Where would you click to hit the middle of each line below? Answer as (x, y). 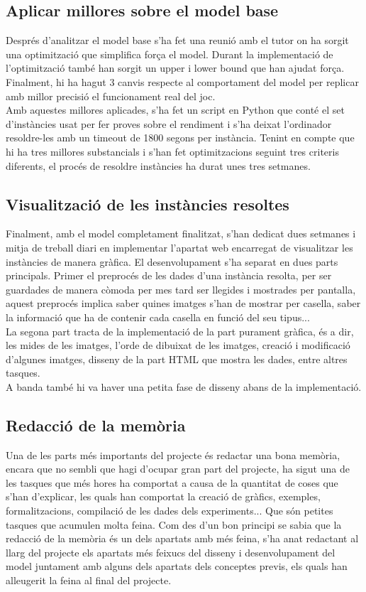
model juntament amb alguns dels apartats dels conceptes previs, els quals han (177, 566)
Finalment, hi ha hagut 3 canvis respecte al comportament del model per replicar (182, 81)
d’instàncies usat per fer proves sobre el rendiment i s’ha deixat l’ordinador (169, 123)
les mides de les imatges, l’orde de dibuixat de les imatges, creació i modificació (178, 345)
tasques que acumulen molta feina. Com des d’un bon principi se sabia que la (174, 524)
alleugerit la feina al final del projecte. (89, 580)
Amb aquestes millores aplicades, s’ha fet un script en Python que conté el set (175, 110)
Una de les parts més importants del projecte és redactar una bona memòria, (173, 454)
